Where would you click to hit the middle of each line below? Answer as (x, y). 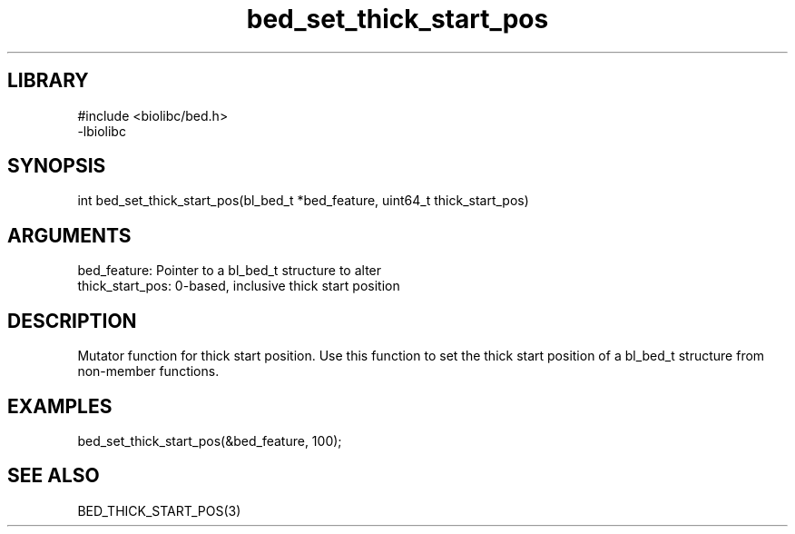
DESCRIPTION (72, 321)
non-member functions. (148, 371)
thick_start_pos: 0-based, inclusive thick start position (239, 286)
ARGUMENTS (69, 235)
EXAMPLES (60, 406)
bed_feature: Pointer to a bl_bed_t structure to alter (230, 271)
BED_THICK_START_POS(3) (159, 510)
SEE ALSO (54, 476)
